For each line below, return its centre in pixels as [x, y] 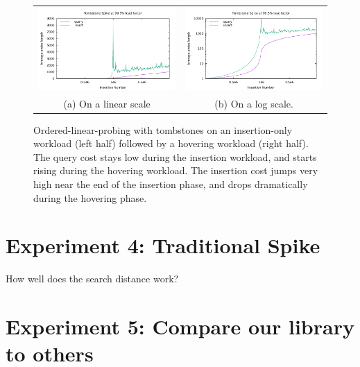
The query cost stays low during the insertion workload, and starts [175, 156]
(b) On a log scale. [254, 103]
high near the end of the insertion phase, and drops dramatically [171, 184]
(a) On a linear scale [107, 103]
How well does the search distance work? [92, 279]
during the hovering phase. [90, 197]
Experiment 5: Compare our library [180, 326]
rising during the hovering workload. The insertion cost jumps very [176, 170]
